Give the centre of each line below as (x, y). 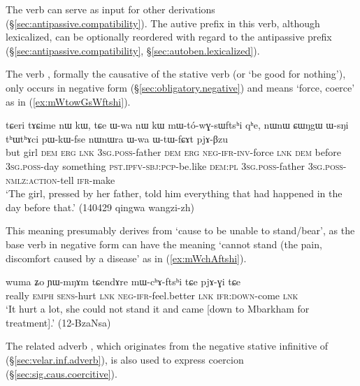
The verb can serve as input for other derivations (110, 9)
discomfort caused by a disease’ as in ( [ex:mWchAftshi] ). (126, 258)
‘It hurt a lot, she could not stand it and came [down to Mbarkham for (158, 309)
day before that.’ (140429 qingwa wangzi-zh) (100, 207)
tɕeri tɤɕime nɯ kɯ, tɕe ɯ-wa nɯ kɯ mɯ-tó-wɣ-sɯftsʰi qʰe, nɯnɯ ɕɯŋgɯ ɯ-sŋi (177, 125)
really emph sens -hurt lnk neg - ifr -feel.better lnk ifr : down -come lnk (152, 295)
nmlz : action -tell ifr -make (60, 179)
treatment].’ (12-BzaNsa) (58, 322)
